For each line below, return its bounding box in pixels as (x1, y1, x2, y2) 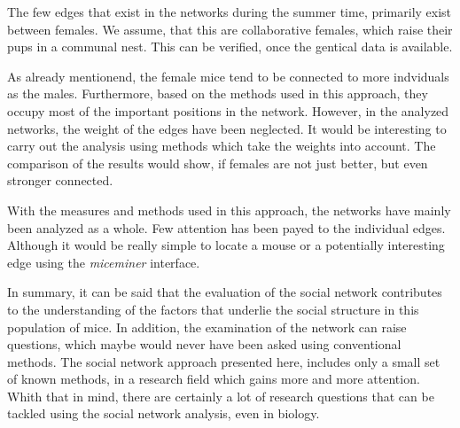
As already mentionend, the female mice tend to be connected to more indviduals (7, 66, 449, 85)
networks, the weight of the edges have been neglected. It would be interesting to (7, 119, 447, 137)
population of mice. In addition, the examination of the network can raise (7, 317, 407, 336)
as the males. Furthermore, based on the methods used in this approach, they (7, 84, 428, 103)
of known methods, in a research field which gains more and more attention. (7, 370, 420, 388)
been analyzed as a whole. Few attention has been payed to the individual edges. (7, 218, 446, 237)
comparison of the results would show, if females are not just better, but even (7, 153, 428, 172)
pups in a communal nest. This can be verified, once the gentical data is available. (7, 37, 453, 56)
